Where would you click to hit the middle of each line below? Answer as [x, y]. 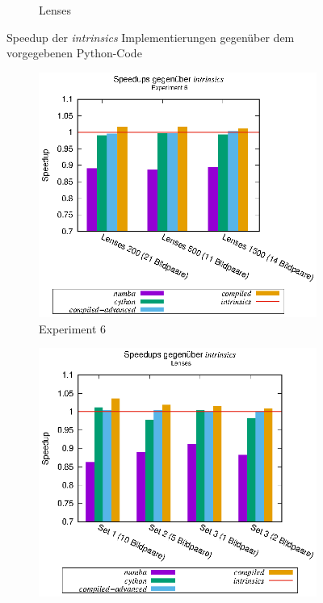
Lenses [55, 10]
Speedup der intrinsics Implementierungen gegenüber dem [151, 37]
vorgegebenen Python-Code [74, 53]
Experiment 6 [73, 328]
